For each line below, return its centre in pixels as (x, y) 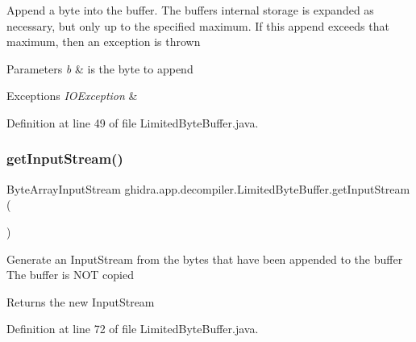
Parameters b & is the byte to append (100, 68)
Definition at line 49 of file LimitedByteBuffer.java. (133, 122)
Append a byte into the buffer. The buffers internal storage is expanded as (190, 10)
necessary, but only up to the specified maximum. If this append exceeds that (198, 25)
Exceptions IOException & (72, 96)
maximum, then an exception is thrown (104, 42)
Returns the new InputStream (81, 301)
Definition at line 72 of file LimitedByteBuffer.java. (133, 329)
